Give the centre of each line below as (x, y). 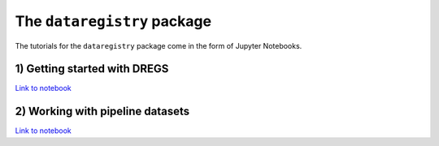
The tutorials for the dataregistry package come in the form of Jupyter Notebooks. (159, 45)
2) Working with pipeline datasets (102, 112)
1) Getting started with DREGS (92, 69)
